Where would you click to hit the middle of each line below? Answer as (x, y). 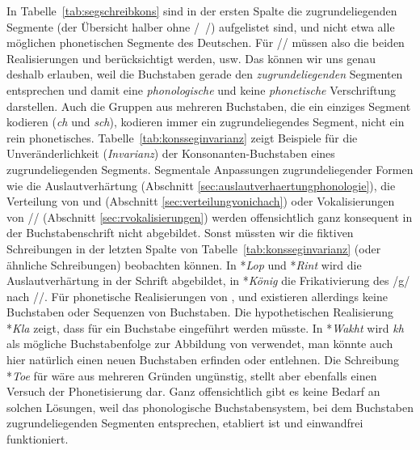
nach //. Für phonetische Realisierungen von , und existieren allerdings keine (197, 296)
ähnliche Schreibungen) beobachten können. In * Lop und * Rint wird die (184, 264)
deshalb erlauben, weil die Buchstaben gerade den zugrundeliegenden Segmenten (205, 74)
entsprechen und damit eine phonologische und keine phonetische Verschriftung (202, 89)
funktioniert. (38, 439)
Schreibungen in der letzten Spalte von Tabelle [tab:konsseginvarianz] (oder (194, 248)
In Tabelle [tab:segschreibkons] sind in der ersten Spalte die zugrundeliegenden (202, 11)
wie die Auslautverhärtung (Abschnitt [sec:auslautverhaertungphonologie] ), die (201, 185)
